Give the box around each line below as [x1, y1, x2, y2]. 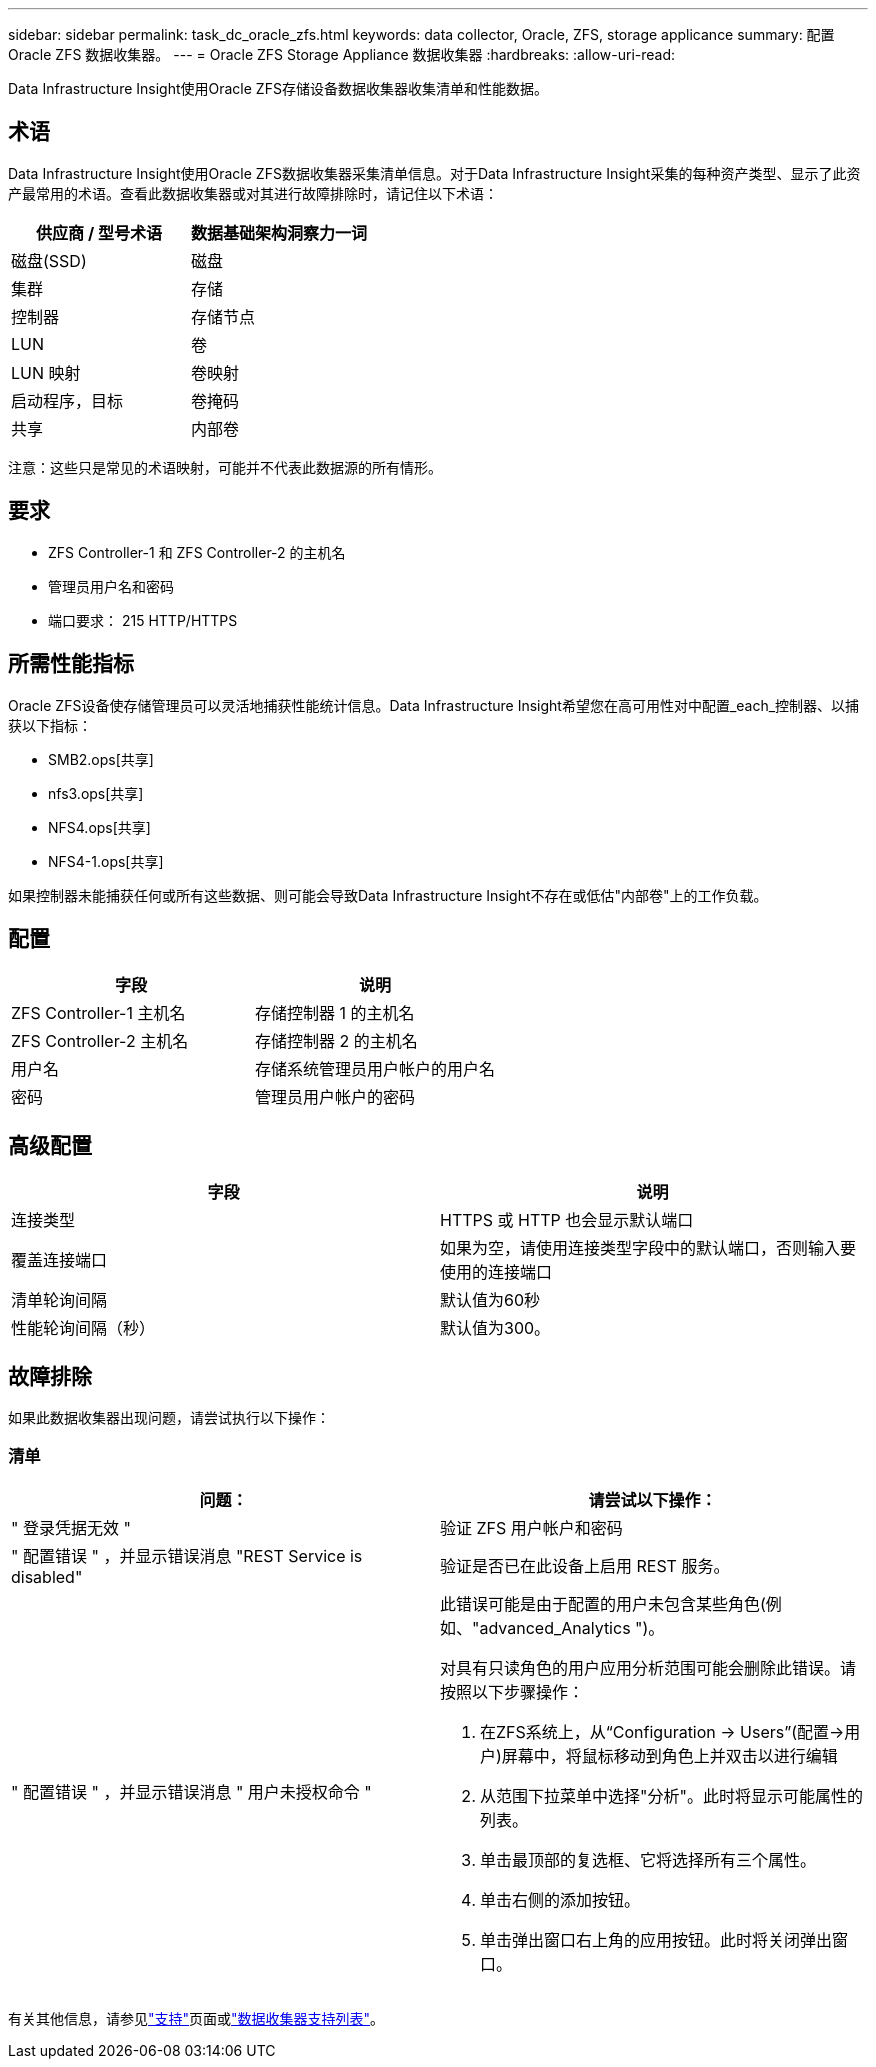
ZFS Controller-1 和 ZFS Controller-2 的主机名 [48, 543, 346, 561]
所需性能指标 [8, 651, 134, 677]
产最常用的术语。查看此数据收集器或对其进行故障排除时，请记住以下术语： [8, 184, 498, 202]
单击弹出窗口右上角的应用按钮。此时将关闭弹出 [480, 1929, 833, 1950]
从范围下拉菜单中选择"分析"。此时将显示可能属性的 [480, 1785, 863, 1806]
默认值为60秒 [440, 1290, 541, 1311]
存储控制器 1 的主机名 [255, 1003, 415, 1024]
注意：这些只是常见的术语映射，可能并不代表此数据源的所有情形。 [8, 458, 442, 476]
